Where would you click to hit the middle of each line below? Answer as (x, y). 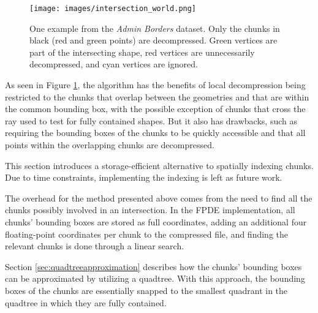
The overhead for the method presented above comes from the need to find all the (159, 198)
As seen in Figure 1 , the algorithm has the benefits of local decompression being (155, 85)
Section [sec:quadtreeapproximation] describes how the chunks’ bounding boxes (153, 266)
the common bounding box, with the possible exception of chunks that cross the (155, 109)
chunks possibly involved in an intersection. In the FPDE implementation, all (150, 210)
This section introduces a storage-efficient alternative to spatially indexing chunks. (159, 165)
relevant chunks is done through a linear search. (95, 246)
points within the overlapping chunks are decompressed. (110, 145)
